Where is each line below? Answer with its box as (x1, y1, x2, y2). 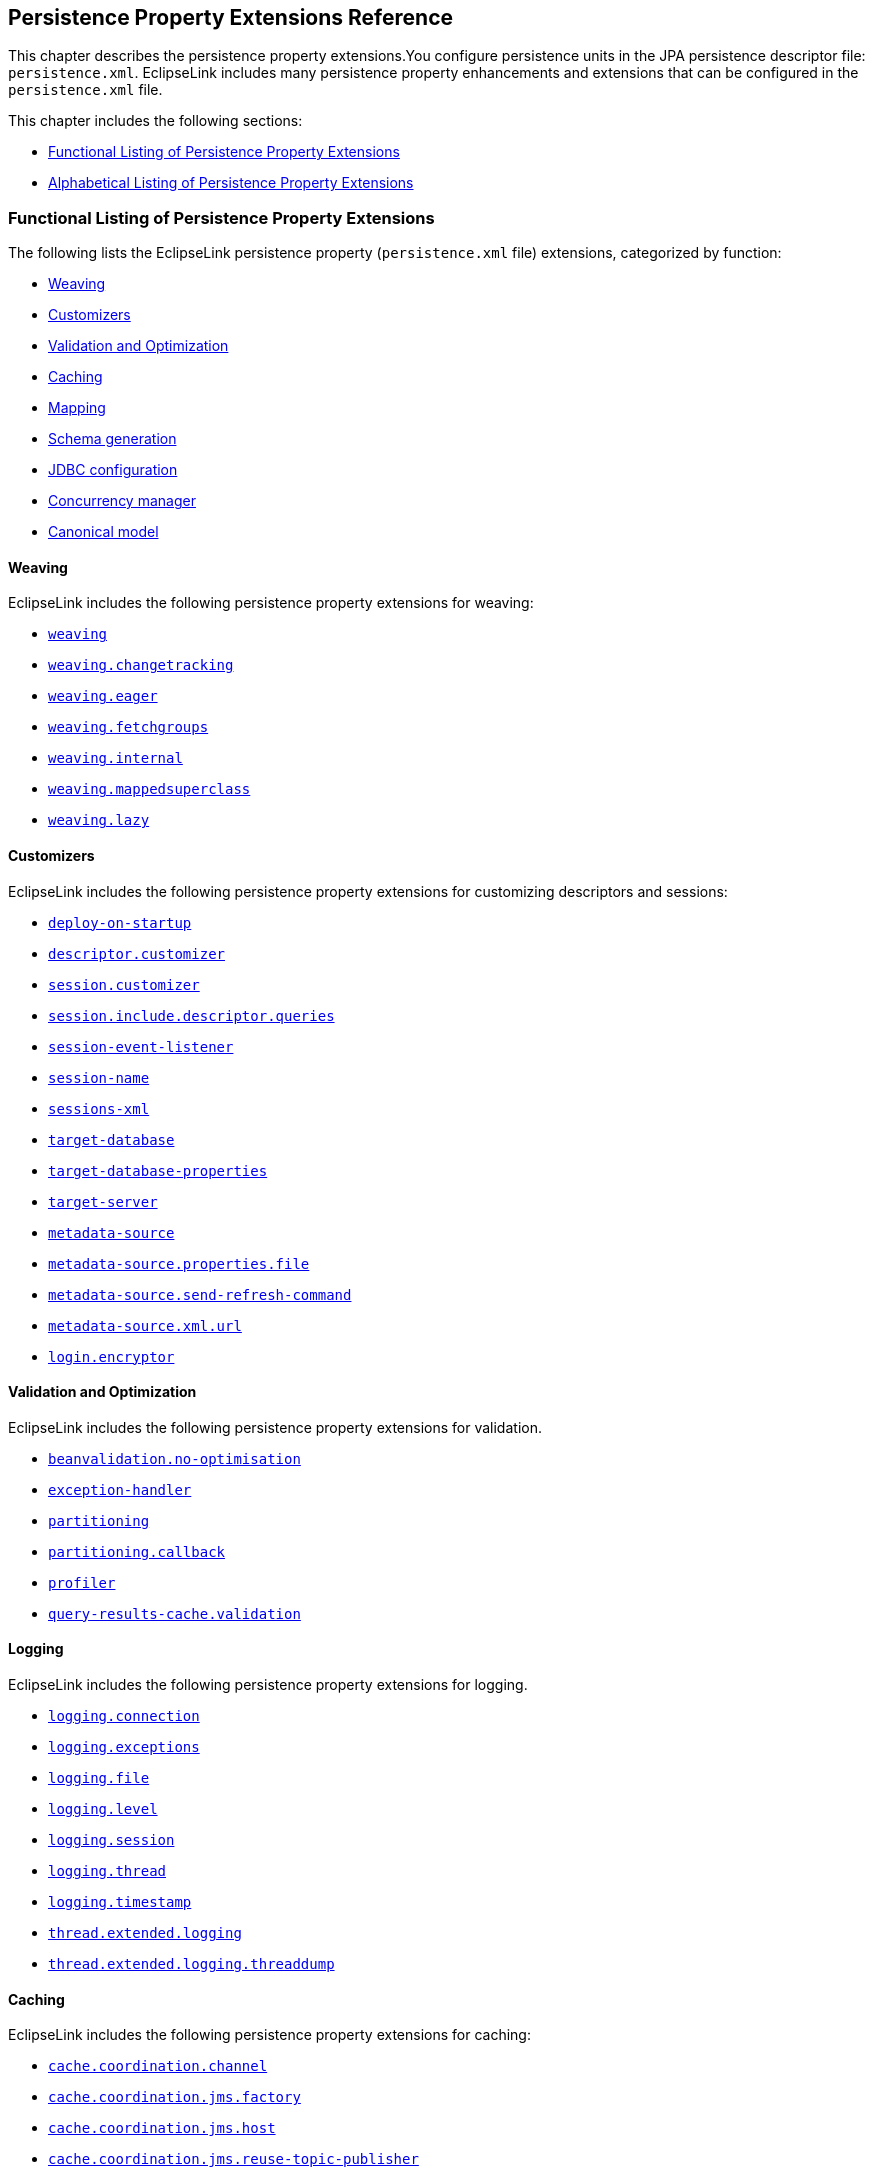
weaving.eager (48, 688, 158, 705)
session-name (48, 1069, 150, 1086)
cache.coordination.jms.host (48, 2120, 276, 2137)
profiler (48, 1574, 116, 1591)
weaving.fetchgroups (48, 719, 209, 736)
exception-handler (48, 1481, 192, 1498)
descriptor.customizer (48, 945, 226, 962)
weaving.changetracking (48, 657, 234, 674)
